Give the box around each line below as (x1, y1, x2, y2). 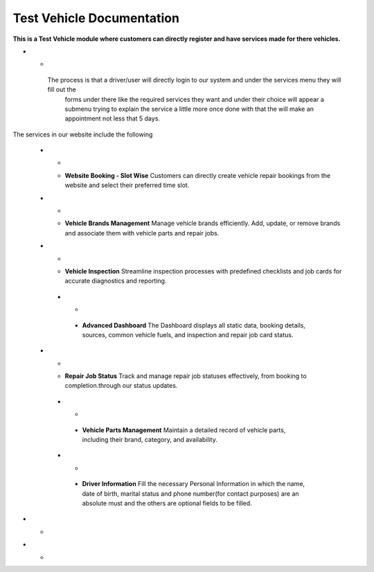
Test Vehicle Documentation (12, 10, 180, 26)
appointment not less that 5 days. (64, 114, 161, 123)
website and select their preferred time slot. (64, 181, 190, 190)
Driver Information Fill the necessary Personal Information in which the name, (82, 480, 305, 488)
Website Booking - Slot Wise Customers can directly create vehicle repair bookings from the (64, 171, 331, 179)
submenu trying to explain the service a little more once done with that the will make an (64, 105, 314, 113)
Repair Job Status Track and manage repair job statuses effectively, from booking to (64, 372, 308, 380)
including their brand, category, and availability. (82, 436, 218, 444)
